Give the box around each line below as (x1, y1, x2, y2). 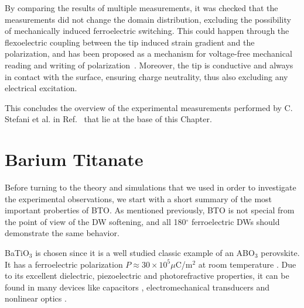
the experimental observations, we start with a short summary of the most (5, 192, 272, 205)
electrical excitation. (5, 82, 77, 94)
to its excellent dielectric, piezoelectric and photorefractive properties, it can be (5, 269, 289, 282)
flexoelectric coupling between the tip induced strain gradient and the (5, 36, 255, 48)
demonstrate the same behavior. (5, 227, 119, 239)
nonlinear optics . (5, 292, 67, 304)
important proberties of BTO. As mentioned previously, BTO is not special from (5, 204, 295, 216)
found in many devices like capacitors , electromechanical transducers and (5, 281, 269, 293)
